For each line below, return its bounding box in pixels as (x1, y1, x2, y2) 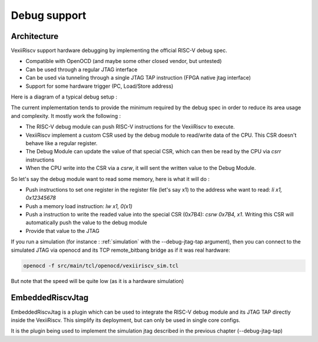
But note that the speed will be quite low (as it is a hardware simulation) (11, 277, 184, 284)
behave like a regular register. (25, 139, 98, 147)
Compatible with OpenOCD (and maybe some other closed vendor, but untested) (25, 58, 222, 65)
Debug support (11, 9, 87, 22)
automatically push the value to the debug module (25, 219, 147, 226)
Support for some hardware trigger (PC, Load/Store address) (25, 83, 174, 90)
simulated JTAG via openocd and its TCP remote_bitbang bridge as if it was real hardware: (11, 246, 230, 254)
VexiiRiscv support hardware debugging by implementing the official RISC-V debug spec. (11, 47, 227, 54)
